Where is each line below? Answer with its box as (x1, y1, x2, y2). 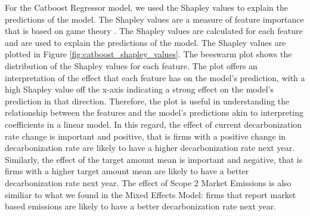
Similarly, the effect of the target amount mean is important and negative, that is (5, 153, 303, 165)
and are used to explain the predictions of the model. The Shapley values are (5, 36, 286, 48)
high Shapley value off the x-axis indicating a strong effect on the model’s (5, 83, 274, 95)
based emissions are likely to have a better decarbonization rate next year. (5, 200, 277, 212)
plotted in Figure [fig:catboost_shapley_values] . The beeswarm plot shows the (5, 48, 292, 60)
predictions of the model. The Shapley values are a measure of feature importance (5, 13, 304, 25)
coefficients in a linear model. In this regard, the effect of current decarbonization (5, 118, 302, 130)
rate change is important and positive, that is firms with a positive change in (5, 129, 286, 142)
